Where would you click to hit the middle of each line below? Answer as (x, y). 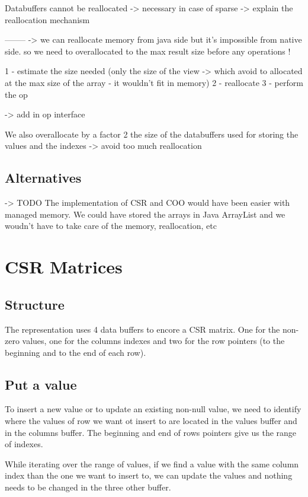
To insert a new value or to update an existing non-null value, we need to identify (153, 409)
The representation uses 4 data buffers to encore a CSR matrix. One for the (142, 329)
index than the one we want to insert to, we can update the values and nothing (149, 475)
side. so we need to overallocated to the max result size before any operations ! (148, 51)
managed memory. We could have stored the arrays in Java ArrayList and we (145, 214)
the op (16, 94)
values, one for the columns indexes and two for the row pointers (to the (153, 341)
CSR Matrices (64, 267)
